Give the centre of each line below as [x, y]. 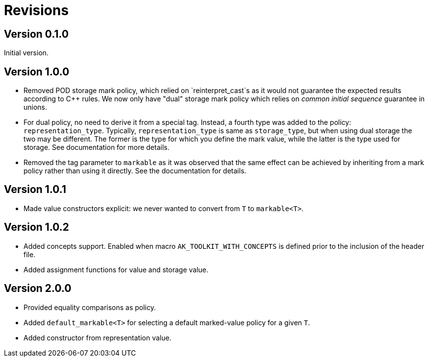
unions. [36, 107]
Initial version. [26, 53]
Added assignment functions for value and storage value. [116, 269]
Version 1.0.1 [35, 190]
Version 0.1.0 [36, 34]
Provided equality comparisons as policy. [90, 307]
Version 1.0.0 [37, 72]
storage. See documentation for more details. [96, 147]
